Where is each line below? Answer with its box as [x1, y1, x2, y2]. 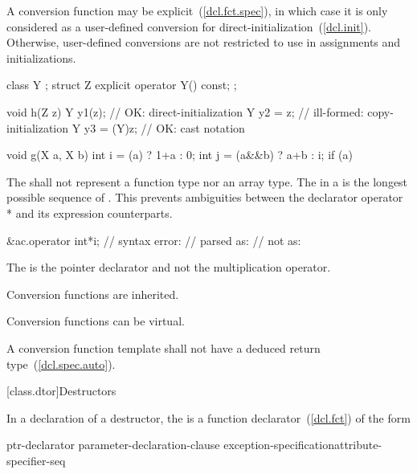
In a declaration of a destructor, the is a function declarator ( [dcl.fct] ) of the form [6, 409, 411, 426]
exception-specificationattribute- [223, 436, 382, 453]
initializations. [6, 49, 76, 66]
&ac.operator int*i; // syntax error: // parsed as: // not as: [6, 231, 301, 248]
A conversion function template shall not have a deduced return [6, 339, 321, 356]
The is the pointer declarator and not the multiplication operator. [6, 259, 331, 276]
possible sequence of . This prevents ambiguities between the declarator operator [6, 189, 403, 206]
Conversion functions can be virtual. [6, 313, 185, 329]
